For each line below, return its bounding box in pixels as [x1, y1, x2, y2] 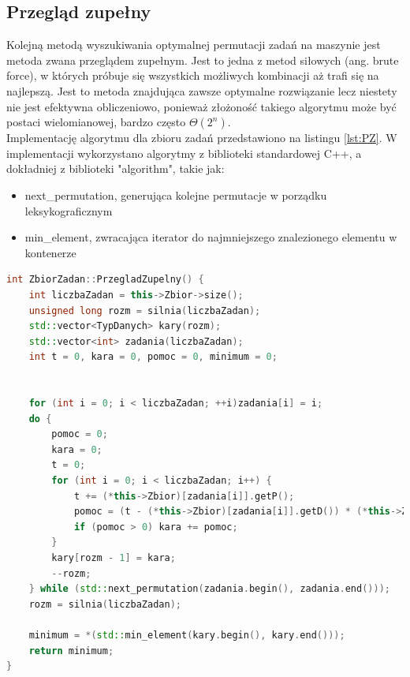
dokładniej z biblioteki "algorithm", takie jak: [6, 160, 225, 177]
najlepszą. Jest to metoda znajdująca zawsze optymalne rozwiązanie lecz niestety [6, 82, 397, 99]
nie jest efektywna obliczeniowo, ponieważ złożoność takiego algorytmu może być [6, 98, 397, 114]
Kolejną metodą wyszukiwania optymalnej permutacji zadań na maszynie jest [6, 36, 381, 53]
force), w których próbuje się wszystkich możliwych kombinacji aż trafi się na [6, 67, 379, 84]
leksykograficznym [24, 202, 113, 219]
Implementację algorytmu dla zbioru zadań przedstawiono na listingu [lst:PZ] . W [6, 129, 397, 146]
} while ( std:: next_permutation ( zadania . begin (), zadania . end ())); [28, 583, 390, 595]
